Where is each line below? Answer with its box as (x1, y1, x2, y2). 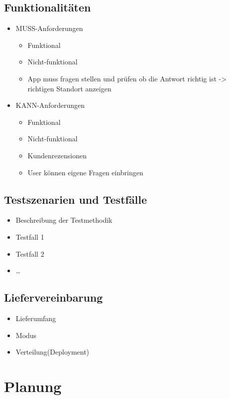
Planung (4, 376, 62, 396)
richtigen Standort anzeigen (27, 83, 112, 93)
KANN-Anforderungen (15, 100, 85, 110)
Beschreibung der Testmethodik (15, 215, 113, 225)
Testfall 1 (15, 231, 44, 242)
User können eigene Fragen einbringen (27, 167, 143, 177)
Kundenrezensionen (27, 150, 87, 160)
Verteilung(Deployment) (15, 347, 90, 357)
